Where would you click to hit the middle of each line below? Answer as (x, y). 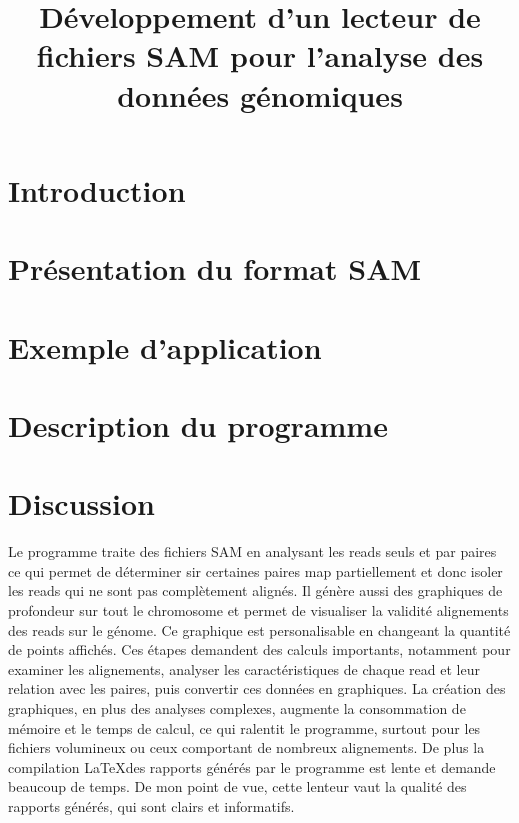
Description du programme (198, 424)
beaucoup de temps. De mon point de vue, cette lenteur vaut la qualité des (237, 786)
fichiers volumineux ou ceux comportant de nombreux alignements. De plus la (246, 747)
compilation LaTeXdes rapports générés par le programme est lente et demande (252, 766)
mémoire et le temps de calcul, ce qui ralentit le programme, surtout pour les (244, 727)
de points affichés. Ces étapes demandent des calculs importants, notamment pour (259, 649)
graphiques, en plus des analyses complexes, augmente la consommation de (237, 707)
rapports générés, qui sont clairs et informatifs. (151, 805)
